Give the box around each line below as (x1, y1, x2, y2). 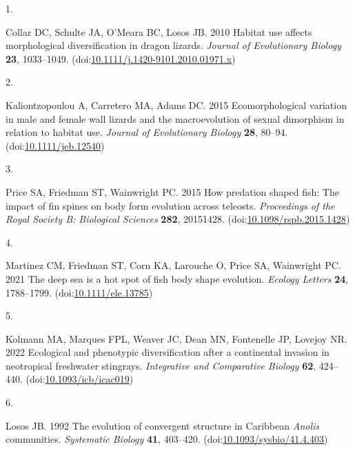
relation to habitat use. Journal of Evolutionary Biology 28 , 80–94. (6, 125, 288, 139)
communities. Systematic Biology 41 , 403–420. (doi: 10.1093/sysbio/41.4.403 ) (6, 432, 328, 446)
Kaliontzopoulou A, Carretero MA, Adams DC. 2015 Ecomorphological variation (6, 97, 347, 112)
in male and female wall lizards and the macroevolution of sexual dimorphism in (6, 111, 345, 126)
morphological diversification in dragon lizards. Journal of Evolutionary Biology (6, 38, 341, 52)
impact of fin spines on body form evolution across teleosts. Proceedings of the (6, 198, 335, 212)
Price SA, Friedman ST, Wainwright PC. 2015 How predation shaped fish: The (6, 184, 339, 199)
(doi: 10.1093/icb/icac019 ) (26, 372, 134, 386)
